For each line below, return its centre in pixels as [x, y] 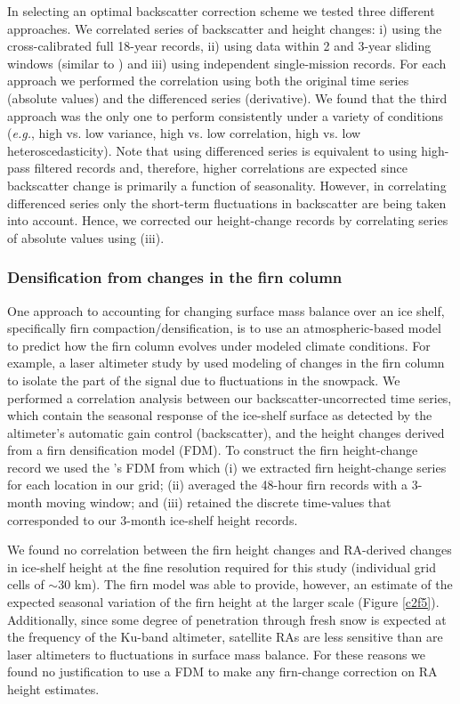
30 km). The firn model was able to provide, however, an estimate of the [255, 584]
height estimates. [53, 689]
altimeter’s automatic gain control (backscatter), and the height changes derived [226, 432]
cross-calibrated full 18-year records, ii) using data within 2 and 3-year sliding [219, 46]
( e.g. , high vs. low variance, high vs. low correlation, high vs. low [184, 133]
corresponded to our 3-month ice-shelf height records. [153, 519]
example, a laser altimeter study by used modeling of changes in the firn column [226, 363]
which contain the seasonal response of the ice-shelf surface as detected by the [220, 415]
